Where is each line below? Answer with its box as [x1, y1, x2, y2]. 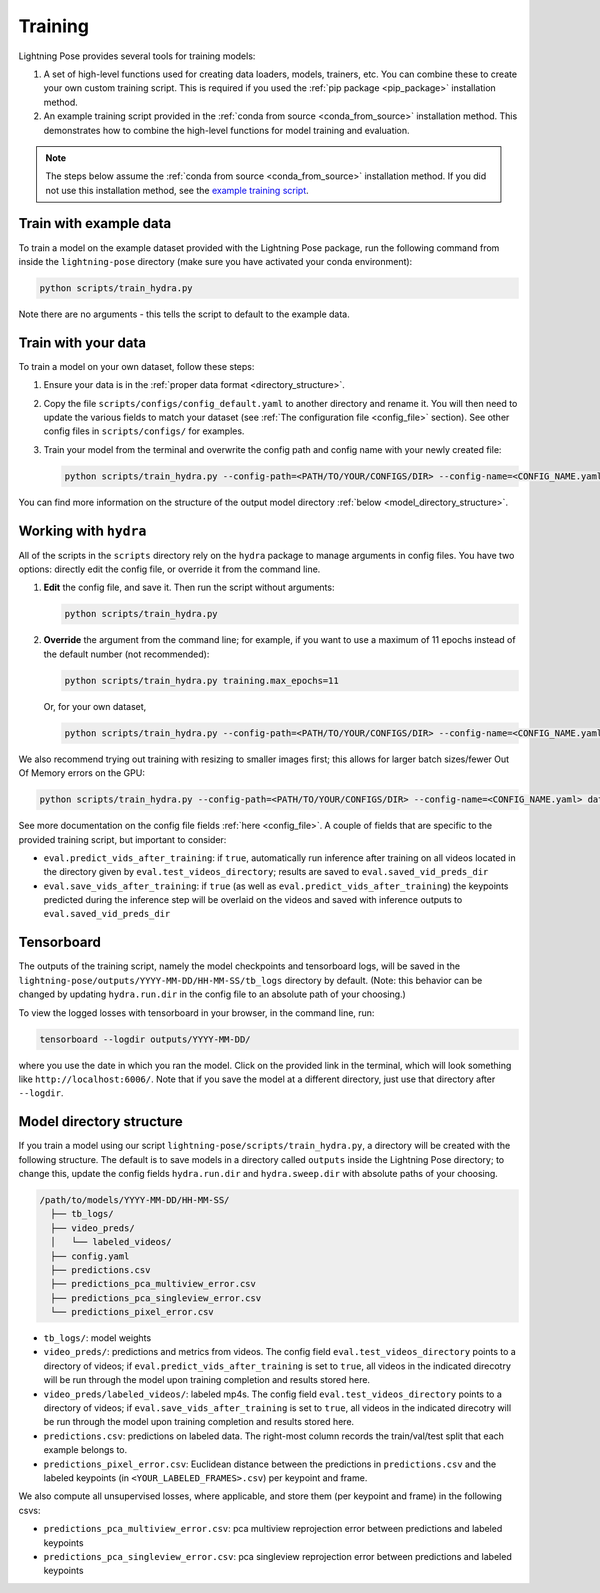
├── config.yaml [50, 1250, 130, 1262]
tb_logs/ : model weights [43, 1332, 152, 1344]
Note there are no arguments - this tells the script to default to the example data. [18, 308, 350, 320]
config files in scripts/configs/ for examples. [43, 425, 245, 437]
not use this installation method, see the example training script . [45, 184, 309, 196]
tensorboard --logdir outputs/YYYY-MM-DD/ [39, 1033, 251, 1045]
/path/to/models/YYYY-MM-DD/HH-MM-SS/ [39, 1194, 230, 1205]
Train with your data [18, 334, 147, 351]
